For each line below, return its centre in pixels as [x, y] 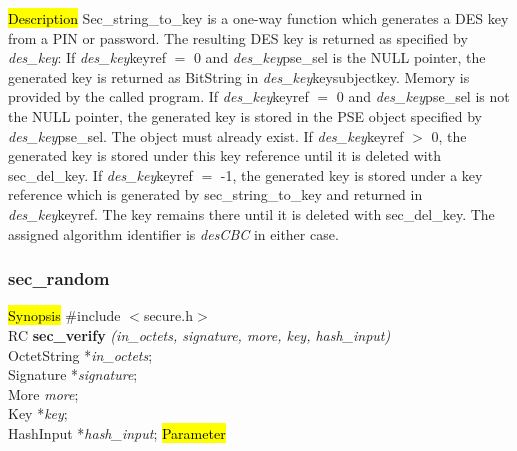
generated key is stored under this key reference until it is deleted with [224, 155]
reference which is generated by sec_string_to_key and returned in [215, 194]
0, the [449, 135]
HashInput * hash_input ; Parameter [117, 432]
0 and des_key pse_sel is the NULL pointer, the [339, 57]
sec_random [59, 278]
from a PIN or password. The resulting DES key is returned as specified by [238, 37]
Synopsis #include [64, 315]
